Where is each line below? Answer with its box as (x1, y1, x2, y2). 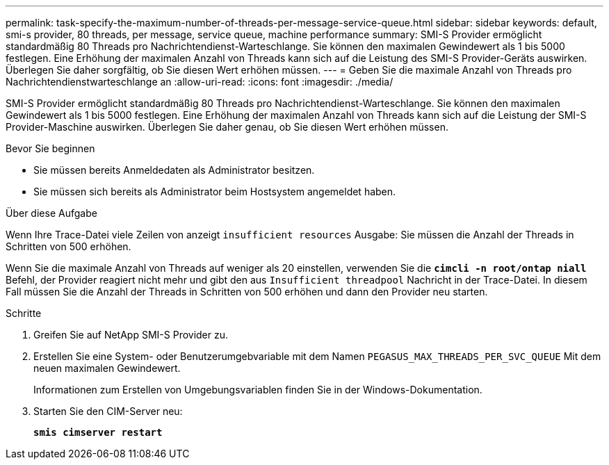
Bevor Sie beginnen (6, 142, 95, 154)
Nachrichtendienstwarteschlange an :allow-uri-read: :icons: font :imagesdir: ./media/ (6, 76, 393, 88)
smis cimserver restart (33, 427, 163, 438)
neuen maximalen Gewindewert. (33, 362, 181, 374)
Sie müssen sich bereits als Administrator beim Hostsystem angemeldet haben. (33, 186, 396, 197)
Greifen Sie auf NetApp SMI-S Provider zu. (33, 329, 229, 341)
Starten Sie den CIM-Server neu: (33, 405, 183, 417)
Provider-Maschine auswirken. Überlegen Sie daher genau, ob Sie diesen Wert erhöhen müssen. (6, 121, 448, 133)
